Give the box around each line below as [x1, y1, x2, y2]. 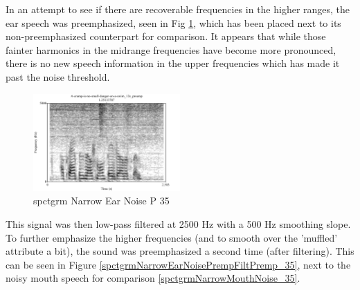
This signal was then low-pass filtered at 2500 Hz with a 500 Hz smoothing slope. [6, 217, 351, 231]
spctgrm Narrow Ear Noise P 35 [33, 193, 170, 208]
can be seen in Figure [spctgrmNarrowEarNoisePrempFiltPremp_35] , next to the [6, 257, 351, 271]
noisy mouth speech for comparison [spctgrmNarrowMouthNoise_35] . [6, 271, 300, 285]
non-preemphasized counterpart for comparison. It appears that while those [6, 29, 326, 43]
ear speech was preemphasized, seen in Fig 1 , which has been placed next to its [6, 15, 341, 30]
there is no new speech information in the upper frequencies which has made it [6, 56, 340, 70]
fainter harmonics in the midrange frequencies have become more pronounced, [6, 42, 336, 57]
